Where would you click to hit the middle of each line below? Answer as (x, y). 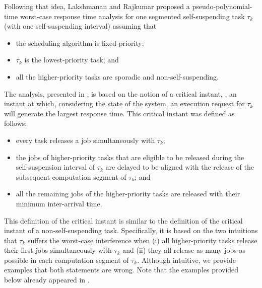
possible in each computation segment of (67, 260)
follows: (16, 123)
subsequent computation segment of (71, 176)
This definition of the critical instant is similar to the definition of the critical (123, 220)
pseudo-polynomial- (222, 6)
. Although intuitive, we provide (186, 260)
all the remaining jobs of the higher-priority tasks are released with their (128, 194)
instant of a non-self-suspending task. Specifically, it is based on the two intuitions (131, 230)
